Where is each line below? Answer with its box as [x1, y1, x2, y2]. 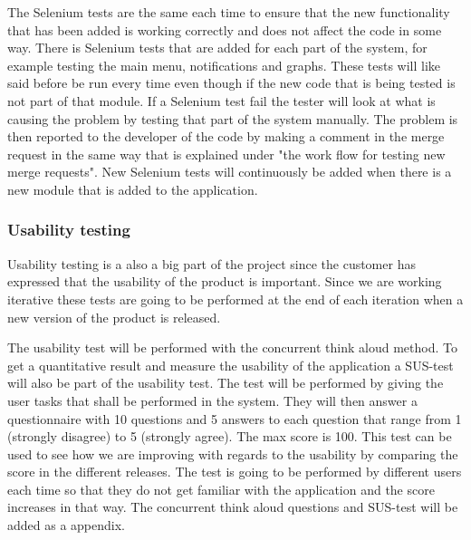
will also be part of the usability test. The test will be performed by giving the [7, 373, 444, 392]
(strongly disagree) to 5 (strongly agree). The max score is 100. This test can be [7, 427, 452, 446]
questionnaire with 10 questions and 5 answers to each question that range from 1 [7, 409, 462, 428]
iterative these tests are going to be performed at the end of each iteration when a [7, 289, 464, 308]
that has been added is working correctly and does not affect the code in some [7, 20, 442, 39]
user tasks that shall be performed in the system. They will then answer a [7, 391, 418, 410]
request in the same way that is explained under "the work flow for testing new [7, 144, 446, 163]
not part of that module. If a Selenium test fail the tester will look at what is [7, 91, 436, 110]
